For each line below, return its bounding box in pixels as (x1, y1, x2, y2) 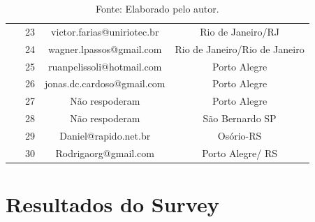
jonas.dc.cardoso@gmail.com (45, 76, 166, 91)
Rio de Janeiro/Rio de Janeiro (175, 41, 305, 56)
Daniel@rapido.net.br (59, 128, 151, 142)
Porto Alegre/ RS (202, 145, 277, 160)
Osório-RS (217, 128, 262, 142)
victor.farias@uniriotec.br (51, 24, 159, 38)
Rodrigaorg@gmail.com (55, 145, 154, 160)
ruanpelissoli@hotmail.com (48, 59, 162, 73)
